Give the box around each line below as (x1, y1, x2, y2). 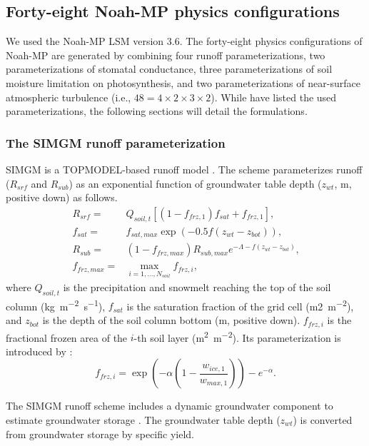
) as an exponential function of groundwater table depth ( (69, 176, 322, 191)
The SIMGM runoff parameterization (6, 133, 226, 151)
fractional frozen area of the (6, 330, 128, 345)
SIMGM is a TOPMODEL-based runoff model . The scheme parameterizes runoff (6, 161, 363, 176)
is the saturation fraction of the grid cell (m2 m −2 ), (126, 296, 354, 313)
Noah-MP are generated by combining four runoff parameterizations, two (6, 47, 325, 62)
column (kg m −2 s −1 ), (6, 296, 106, 313)
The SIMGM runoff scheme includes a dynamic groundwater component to (6, 398, 333, 413)
